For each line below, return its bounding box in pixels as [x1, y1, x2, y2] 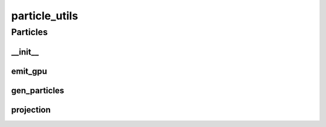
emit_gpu [11, 66, 48, 76]
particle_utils [11, 9, 78, 22]
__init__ [11, 47, 39, 57]
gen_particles [11, 85, 65, 96]
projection [11, 105, 51, 115]
